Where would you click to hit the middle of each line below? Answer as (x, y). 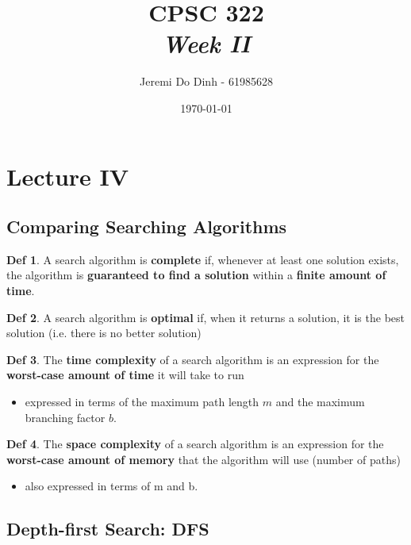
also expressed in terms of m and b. (111, 486)
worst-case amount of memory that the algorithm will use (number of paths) (204, 459)
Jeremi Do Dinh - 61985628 (206, 81)
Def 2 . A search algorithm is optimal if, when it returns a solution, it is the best (206, 317)
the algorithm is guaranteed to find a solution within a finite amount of (196, 275)
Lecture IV (68, 176)
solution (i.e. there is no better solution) (104, 333)
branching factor (65, 417)
